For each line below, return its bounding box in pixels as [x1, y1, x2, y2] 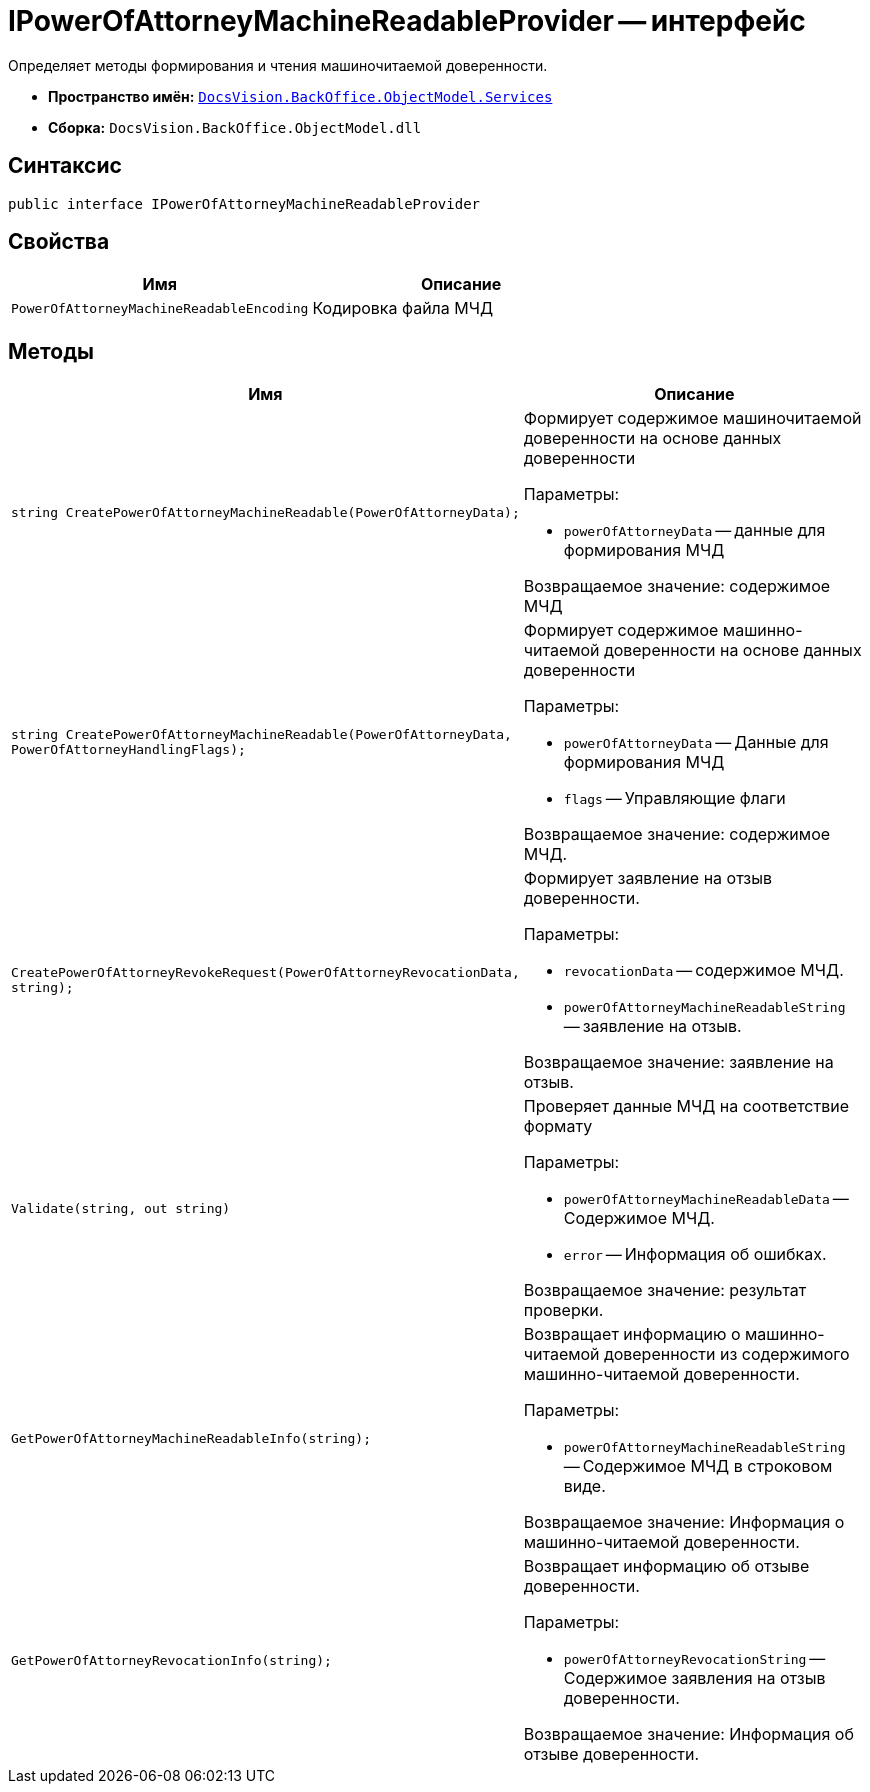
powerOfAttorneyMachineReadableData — [563, 1188, 849, 1209]
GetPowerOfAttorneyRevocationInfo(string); [11, 1652, 332, 1668]
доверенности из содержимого [604, 1344, 850, 1365]
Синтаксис [8, 153, 122, 179]
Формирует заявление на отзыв [523, 868, 773, 889]
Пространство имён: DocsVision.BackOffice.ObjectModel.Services [48, 87, 553, 105]
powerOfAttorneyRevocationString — [563, 1648, 826, 1669]
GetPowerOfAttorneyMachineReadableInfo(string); [11, 1430, 372, 1446]
